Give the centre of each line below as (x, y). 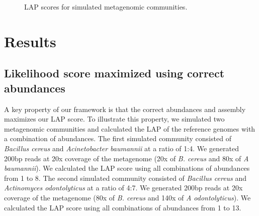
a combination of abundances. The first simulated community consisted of (118, 138)
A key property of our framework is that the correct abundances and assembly (125, 109)
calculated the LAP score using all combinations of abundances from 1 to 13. (123, 207)
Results (30, 41)
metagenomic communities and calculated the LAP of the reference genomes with (130, 128)
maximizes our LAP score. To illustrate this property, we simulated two (114, 119)
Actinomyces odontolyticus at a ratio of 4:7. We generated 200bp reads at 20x (123, 188)
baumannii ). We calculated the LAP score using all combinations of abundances (127, 168)
